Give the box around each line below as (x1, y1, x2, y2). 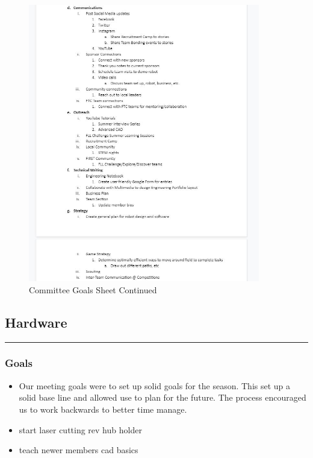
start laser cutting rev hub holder (19, 423, 142, 436)
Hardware (5, 313, 67, 331)
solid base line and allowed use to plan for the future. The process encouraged (19, 391, 306, 404)
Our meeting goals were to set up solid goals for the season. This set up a (19, 379, 291, 392)
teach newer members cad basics (19, 444, 138, 456)
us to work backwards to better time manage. (19, 402, 187, 415)
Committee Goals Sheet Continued (29, 283, 157, 296)
